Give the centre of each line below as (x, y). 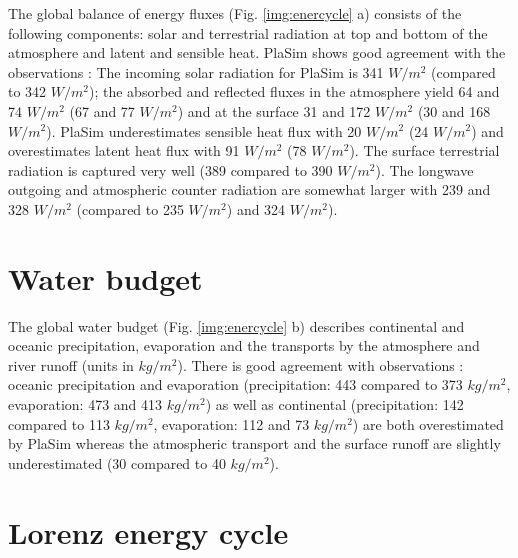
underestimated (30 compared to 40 (117, 462)
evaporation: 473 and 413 (85, 404)
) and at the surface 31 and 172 (274, 110)
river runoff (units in (71, 364)
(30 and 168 (454, 110)
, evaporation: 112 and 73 (231, 423)
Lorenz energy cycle (148, 531)
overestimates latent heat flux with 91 (124, 150)
